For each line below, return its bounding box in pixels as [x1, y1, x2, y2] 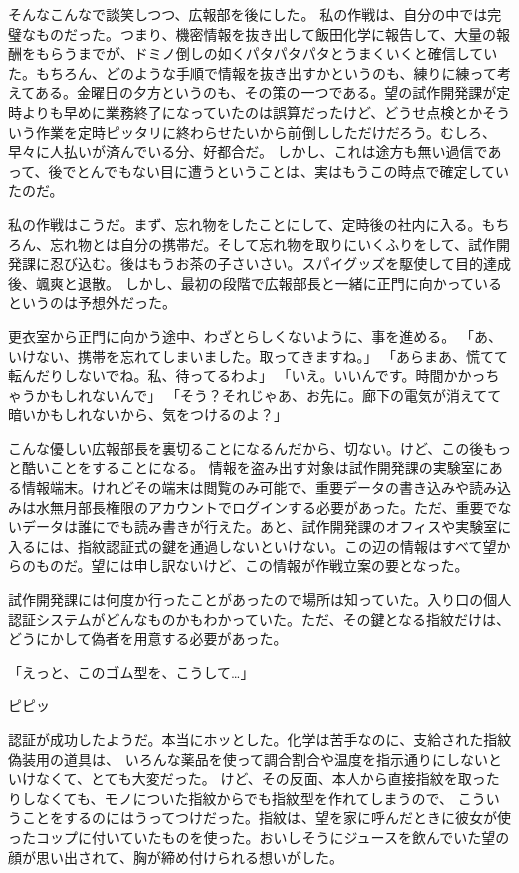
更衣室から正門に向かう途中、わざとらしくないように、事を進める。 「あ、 [8, 325, 502, 346]
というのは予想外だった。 [8, 292, 176, 313]
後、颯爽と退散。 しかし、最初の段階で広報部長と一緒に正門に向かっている [8, 272, 502, 293]
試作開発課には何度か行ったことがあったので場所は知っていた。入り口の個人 [8, 589, 512, 610]
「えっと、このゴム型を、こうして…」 [8, 661, 255, 682]
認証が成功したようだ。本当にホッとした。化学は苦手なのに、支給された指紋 [8, 729, 512, 749]
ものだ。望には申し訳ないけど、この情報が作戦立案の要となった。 [35, 555, 469, 576]
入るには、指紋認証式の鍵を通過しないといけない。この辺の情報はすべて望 [8, 535, 497, 556]
